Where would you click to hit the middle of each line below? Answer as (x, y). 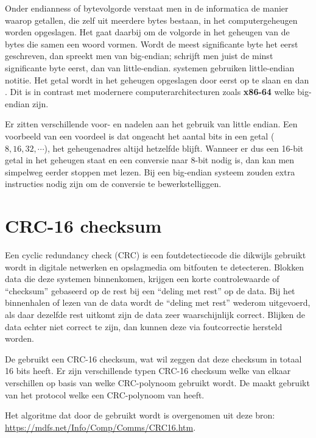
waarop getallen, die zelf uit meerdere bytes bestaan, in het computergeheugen (151, 20)
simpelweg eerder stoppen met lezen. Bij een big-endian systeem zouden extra (150, 171)
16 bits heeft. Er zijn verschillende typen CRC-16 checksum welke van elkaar (148, 371)
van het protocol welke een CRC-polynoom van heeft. (105, 394)
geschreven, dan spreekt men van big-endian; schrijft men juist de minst (139, 56)
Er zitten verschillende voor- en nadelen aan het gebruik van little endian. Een (151, 124)
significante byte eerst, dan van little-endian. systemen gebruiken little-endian (150, 67)
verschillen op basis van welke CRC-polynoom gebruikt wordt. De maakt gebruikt (157, 382)
